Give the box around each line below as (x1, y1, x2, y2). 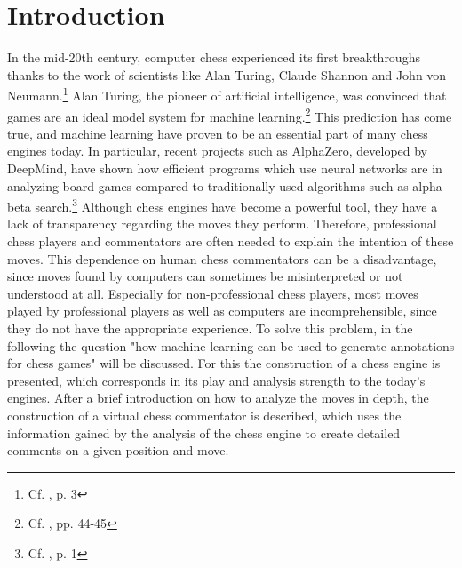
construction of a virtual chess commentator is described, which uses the (7, 405, 402, 424)
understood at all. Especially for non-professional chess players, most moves (7, 284, 418, 302)
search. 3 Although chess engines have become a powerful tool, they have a (35, 195, 438, 215)
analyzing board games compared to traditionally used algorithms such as (7, 176, 409, 195)
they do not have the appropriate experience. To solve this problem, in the (7, 319, 413, 337)
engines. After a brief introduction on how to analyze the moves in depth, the (7, 388, 429, 407)
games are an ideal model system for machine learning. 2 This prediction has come (7, 104, 452, 125)
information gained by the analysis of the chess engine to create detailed (7, 423, 401, 442)
